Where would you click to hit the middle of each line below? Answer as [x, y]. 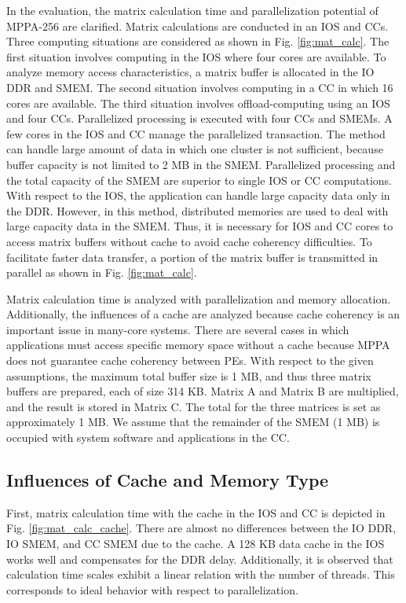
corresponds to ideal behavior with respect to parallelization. [152, 589]
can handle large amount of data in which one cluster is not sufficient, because [195, 149]
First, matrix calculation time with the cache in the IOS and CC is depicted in [196, 512]
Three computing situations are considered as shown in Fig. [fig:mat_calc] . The [198, 41]
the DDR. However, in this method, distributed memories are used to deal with [198, 210]
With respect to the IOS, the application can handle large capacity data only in [198, 195]
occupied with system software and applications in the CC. [148, 438]
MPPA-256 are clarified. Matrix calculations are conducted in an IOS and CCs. [198, 26]
